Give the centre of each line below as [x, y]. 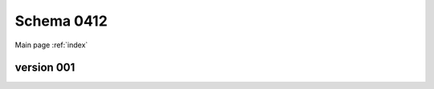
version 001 [45, 68]
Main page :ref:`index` [51, 45]
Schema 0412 [61, 21]
